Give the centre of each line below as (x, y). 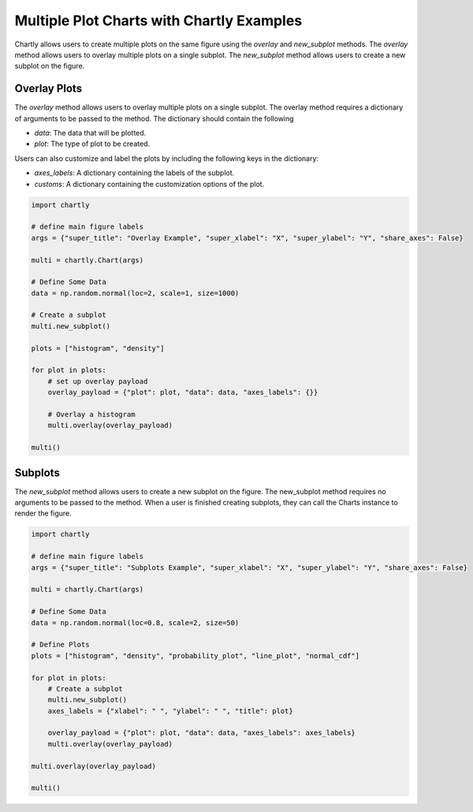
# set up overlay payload (98, 381)
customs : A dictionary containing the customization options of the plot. (149, 184)
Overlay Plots (48, 89)
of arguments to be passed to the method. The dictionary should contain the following (155, 118)
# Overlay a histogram (91, 414)
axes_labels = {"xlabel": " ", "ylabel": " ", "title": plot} (170, 711)
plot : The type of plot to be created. (92, 144)
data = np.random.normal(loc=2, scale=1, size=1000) (135, 293)
